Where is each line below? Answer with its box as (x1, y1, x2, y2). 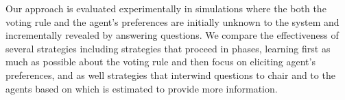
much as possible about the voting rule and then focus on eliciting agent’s (5, 54, 316, 69)
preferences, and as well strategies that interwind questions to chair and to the (5, 67, 335, 82)
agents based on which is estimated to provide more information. (5, 81, 278, 95)
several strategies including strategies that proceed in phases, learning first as (5, 41, 331, 55)
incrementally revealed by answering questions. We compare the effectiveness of (5, 28, 339, 42)
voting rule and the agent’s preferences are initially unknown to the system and (5, 14, 340, 29)
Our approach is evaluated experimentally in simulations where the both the (5, 1, 326, 15)
